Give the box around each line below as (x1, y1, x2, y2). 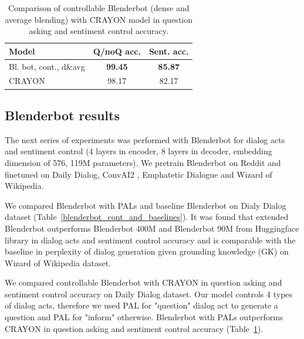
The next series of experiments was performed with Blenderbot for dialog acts (5, 133, 285, 145)
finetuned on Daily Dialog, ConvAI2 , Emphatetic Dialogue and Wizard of (5, 168, 272, 180)
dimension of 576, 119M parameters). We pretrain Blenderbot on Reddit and (5, 156, 281, 168)
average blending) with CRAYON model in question (5, 13, 193, 25)
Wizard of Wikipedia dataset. (5, 256, 111, 269)
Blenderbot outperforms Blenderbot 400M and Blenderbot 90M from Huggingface (5, 222, 299, 234)
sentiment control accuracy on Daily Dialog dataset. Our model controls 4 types (5, 287, 293, 300)
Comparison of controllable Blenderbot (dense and (8, 2, 190, 13)
